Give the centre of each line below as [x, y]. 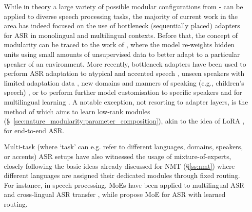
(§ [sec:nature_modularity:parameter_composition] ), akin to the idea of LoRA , [124, 121]
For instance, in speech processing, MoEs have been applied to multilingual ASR [124, 185]
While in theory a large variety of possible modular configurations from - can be [124, 6]
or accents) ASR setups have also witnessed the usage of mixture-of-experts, [117, 156]
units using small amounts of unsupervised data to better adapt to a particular [122, 54]
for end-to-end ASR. [34, 130]
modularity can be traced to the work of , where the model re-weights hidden [119, 44]
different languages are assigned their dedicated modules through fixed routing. [122, 175]
